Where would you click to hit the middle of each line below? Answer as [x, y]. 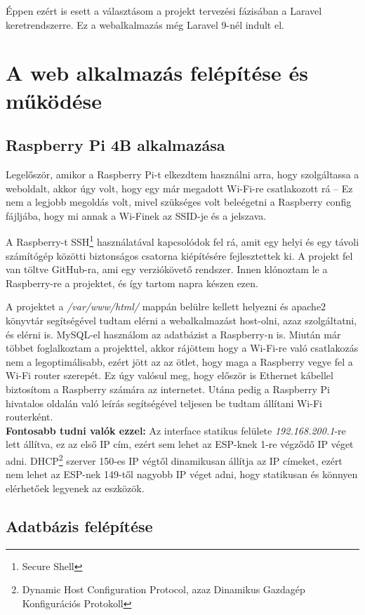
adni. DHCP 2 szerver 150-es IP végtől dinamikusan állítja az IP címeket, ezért [174, 459]
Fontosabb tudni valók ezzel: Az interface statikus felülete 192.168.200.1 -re [176, 430]
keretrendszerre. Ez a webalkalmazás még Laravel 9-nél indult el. [145, 24]
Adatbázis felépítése [79, 525]
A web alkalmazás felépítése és [157, 73]
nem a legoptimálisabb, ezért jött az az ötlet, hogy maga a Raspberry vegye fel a [179, 361]
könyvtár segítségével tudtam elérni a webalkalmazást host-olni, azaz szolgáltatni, [181, 320]
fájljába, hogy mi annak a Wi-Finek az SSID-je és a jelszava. [136, 215]
